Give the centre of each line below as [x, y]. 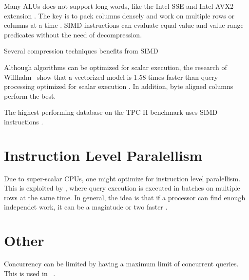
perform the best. [30, 96]
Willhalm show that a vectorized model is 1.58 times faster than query [111, 77]
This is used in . [30, 273]
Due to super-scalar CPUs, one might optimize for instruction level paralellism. [122, 178]
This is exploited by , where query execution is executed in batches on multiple [122, 188]
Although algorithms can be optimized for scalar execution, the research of [115, 67]
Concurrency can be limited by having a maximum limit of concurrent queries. [121, 264]
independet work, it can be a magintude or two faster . [86, 207]
